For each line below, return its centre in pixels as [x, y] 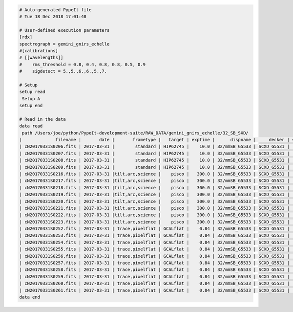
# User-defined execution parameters [64, 30]
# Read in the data [42, 119]
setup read [32, 92]
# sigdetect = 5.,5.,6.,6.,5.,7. [63, 71]
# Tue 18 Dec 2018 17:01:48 [53, 16]
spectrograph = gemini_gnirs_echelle [64, 44]
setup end [31, 106]
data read [31, 126]
